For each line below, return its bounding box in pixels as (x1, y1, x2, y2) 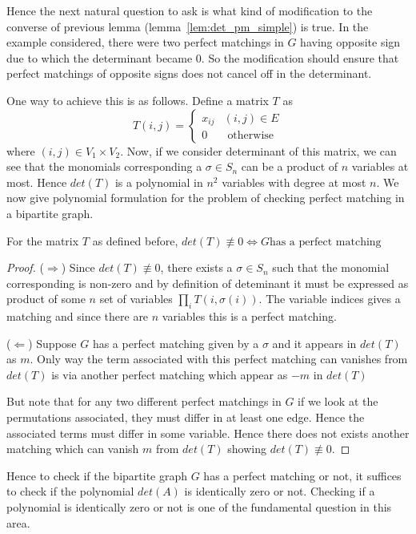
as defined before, (92, 232, 178, 249)
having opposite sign (300, 34, 401, 51)
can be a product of (241, 158, 338, 175)
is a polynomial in (114, 173, 203, 190)
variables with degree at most (222, 173, 366, 190)
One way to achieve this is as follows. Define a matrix (6, 91, 269, 108)
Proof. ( (6, 259, 44, 276)
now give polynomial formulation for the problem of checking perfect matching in (6, 189, 405, 206)
